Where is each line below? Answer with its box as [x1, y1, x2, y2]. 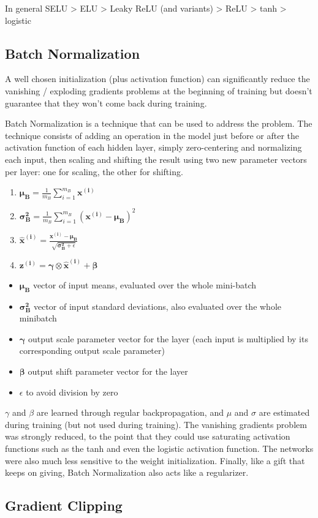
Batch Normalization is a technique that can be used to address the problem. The [5, 117, 312, 130]
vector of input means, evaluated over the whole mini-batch [32, 278, 257, 291]
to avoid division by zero [26, 385, 118, 398]
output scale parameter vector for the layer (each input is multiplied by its [28, 332, 308, 345]
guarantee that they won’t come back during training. [5, 96, 207, 109]
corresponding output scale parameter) [19, 344, 165, 357]
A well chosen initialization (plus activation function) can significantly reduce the [5, 72, 310, 85]
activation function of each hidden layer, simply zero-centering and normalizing [5, 141, 302, 154]
